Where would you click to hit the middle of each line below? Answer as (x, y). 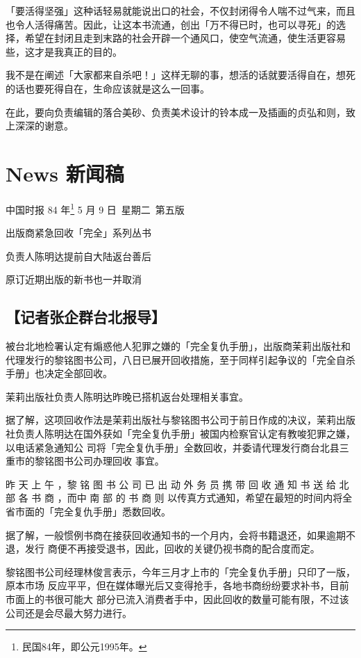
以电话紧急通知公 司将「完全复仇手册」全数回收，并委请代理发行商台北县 (173, 447)
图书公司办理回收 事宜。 (109, 461)
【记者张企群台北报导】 (86, 317)
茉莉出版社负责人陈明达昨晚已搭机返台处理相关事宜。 (127, 396)
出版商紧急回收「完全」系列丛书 (78, 233)
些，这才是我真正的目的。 (64, 51)
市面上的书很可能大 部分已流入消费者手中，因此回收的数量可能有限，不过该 (177, 599)
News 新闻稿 (65, 173)
